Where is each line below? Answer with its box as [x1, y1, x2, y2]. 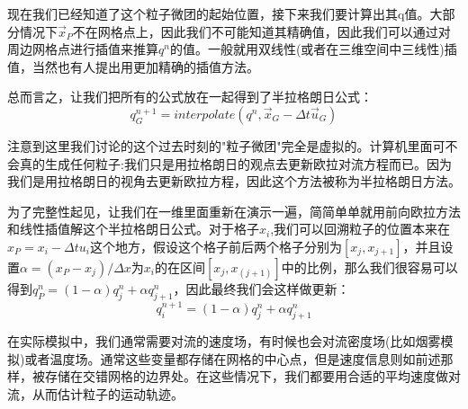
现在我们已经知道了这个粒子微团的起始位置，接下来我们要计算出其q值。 [7, 4, 430, 22]
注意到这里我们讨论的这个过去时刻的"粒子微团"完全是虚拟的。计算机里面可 [7, 136, 445, 155]
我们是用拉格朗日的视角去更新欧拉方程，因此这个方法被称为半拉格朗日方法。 [7, 172, 461, 191]
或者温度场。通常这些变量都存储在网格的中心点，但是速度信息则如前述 [24, 349, 441, 368]
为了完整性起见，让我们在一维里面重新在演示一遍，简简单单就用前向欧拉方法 [7, 201, 461, 220]
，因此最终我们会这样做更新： [173, 279, 350, 298]
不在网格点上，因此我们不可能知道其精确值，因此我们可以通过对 [72, 22, 451, 40]
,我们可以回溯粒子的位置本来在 [270, 219, 451, 238]
